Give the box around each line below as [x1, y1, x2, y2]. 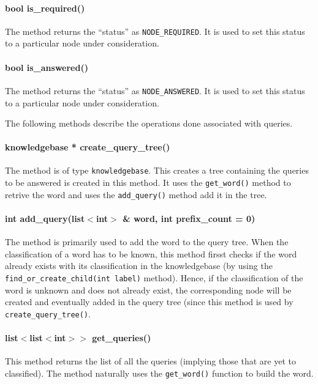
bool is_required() [5, 1, 85, 14]
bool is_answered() [5, 61, 88, 73]
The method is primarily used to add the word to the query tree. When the [5, 235, 289, 248]
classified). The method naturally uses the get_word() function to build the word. [5, 366, 314, 379]
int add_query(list [5, 212, 85, 225]
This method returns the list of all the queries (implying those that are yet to [5, 355, 296, 367]
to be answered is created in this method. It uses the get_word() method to [5, 176, 291, 189]
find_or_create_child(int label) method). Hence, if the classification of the [5, 271, 303, 284]
